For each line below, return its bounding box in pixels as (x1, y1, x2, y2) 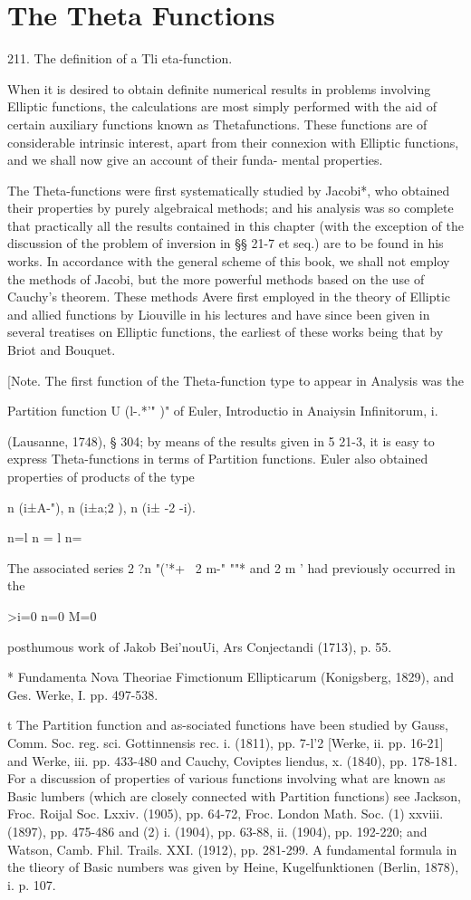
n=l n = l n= (7, 528, 82, 547)
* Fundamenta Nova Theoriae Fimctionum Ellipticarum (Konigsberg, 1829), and (7, 667, 455, 686)
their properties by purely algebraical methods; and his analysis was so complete (7, 198, 454, 217)
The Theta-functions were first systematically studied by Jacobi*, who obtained (7, 180, 450, 199)
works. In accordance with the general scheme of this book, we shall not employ (7, 252, 450, 271)
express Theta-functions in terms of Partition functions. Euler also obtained (7, 449, 428, 468)
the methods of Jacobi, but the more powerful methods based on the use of (7, 269, 425, 288)
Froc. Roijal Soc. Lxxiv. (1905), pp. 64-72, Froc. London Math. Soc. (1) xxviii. (7, 804, 444, 823)
